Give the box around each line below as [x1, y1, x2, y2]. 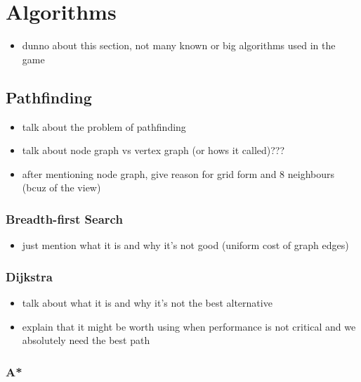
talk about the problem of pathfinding [22, 119, 186, 134]
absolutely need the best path [22, 333, 150, 348]
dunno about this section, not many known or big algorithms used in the [22, 38, 336, 53]
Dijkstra [6, 267, 53, 285]
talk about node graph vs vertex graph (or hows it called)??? [22, 143, 285, 158]
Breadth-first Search [6, 210, 123, 227]
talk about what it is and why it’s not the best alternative [22, 295, 273, 310]
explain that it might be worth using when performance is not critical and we [22, 319, 356, 333]
